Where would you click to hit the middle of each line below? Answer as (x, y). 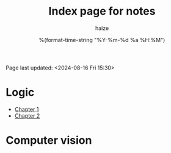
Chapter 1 (27, 109)
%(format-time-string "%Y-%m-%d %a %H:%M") (102, 40)
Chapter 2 (27, 116)
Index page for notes (102, 11)
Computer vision (49, 141)
